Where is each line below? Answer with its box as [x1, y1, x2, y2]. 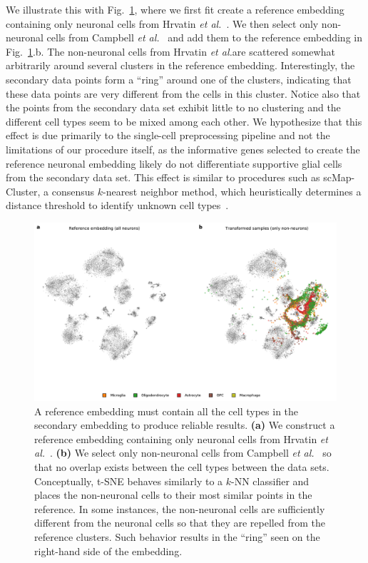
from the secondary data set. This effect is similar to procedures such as [6, 170, 320, 185]
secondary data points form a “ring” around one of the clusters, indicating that [6, 71, 352, 86]
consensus [51, 183, 94, 198]
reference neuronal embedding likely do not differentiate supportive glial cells [6, 156, 342, 171]
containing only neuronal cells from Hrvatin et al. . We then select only [6, 16, 319, 31]
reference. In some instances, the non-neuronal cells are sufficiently [34, 501, 325, 516]
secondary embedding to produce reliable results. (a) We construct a [34, 417, 335, 432]
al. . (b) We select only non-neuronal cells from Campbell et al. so [34, 445, 332, 460]
